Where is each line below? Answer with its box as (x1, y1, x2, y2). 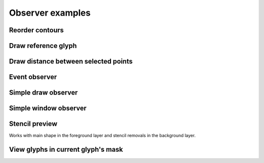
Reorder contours (9, 26, 64, 34)
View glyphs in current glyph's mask (9, 145, 123, 154)
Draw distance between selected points (9, 57, 133, 66)
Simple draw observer (9, 89, 78, 97)
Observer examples (9, 7, 91, 18)
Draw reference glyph (9, 42, 77, 50)
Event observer (9, 73, 57, 81)
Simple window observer (9, 104, 87, 113)
